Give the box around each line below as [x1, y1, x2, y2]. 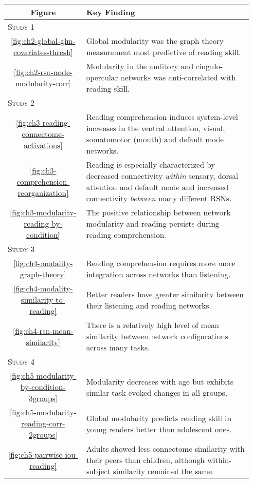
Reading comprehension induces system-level [86, 111, 238, 122]
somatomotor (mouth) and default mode [86, 134, 224, 145]
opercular [86, 72, 118, 83]
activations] [23, 139, 63, 151]
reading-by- [23, 218, 63, 229]
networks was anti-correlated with [120, 72, 236, 83]
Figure [30, 6, 56, 18]
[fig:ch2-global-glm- [11, 35, 76, 46]
